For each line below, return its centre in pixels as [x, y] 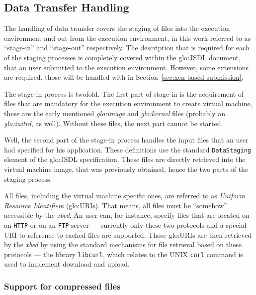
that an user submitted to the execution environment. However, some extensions [127, 67]
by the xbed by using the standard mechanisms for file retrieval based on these [123, 244]
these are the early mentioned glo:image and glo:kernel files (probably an [115, 113]
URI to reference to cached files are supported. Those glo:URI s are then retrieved [128, 234]
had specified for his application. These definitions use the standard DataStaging [128, 149]
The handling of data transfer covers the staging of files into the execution [117, 28]
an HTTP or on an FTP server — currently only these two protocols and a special [125, 224]
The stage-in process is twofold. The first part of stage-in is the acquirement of [124, 93]
